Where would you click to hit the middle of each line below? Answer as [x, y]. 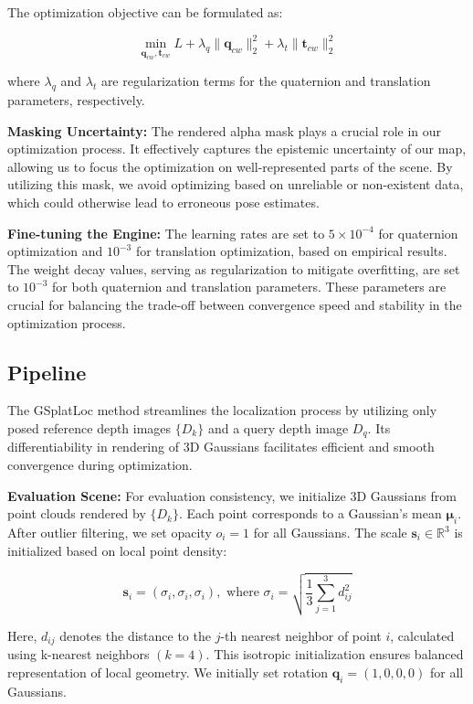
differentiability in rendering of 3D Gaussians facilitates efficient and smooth [221, 447]
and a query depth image [278, 427]
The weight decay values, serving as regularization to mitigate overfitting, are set [234, 268]
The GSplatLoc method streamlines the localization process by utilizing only [222, 410]
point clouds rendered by [77, 513]
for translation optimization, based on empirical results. [291, 251]
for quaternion [418, 233]
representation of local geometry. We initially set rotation [168, 672]
